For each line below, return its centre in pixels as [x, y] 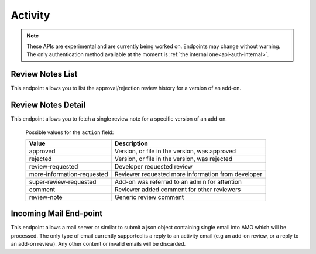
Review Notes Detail [48, 105]
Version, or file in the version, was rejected [173, 159]
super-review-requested [63, 181]
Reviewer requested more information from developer [188, 174]
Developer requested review [154, 166]
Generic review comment [149, 197]
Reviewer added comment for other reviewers [178, 189]
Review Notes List [44, 74]
